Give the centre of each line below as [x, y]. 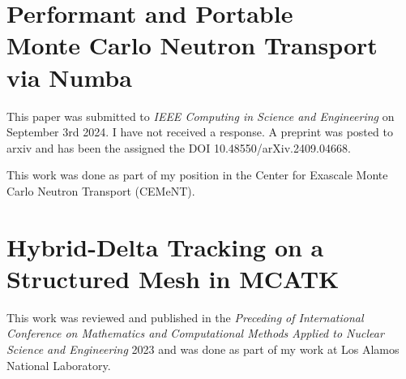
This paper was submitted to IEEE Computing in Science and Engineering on [201, 116]
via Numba [69, 77]
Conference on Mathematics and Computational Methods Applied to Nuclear [195, 333]
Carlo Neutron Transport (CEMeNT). [101, 190]
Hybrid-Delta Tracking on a [165, 246]
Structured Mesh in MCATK [173, 278]
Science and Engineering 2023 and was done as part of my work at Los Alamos [203, 349]
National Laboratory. [59, 365]
